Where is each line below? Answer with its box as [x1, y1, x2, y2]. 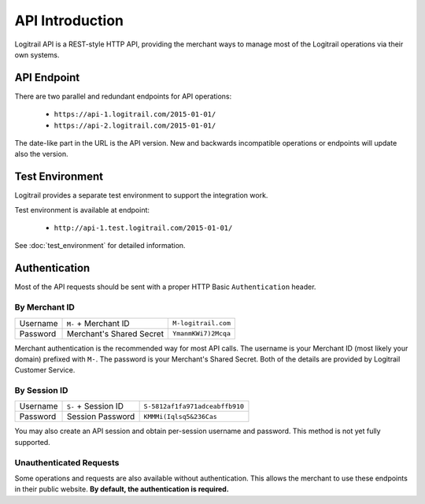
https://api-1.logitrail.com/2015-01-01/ [54, 110, 216, 119]
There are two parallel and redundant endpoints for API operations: [14, 91, 232, 101]
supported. [14, 437, 50, 447]
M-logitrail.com [172, 319, 231, 328]
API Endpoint [14, 71, 80, 84]
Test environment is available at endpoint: [14, 205, 150, 214]
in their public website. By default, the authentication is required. [14, 484, 230, 494]
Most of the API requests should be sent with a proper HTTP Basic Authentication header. [14, 282, 316, 291]
